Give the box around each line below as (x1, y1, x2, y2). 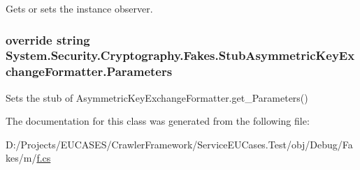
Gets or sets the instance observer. (6, 1, 153, 15)
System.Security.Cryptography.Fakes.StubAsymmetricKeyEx (6, 47, 355, 64)
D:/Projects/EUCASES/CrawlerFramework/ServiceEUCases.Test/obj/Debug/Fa (6, 137, 353, 151)
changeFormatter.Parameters (6, 63, 173, 80)
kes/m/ (6, 150, 37, 165)
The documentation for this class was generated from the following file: (6, 114, 310, 128)
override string (6, 31, 90, 48)
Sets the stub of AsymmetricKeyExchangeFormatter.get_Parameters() (6, 90, 308, 105)
